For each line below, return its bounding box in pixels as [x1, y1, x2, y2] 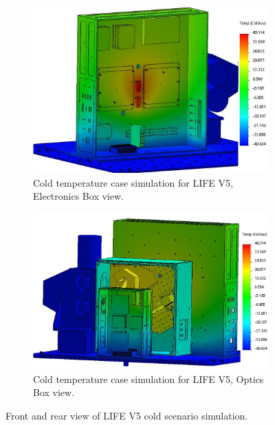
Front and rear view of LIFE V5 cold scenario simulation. [5, 408, 248, 422]
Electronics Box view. [33, 189, 124, 203]
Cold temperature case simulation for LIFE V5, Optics [33, 371, 264, 386]
